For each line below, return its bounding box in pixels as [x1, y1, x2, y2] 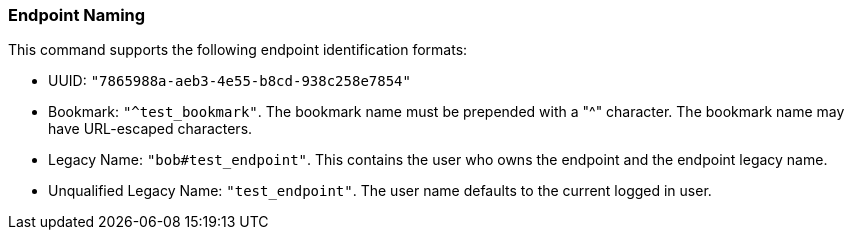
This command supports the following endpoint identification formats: [8, 41, 468, 59]
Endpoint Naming [8, 5, 146, 25]
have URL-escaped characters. [48, 120, 253, 138]
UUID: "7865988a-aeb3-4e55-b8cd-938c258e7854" [48, 72, 411, 90]
